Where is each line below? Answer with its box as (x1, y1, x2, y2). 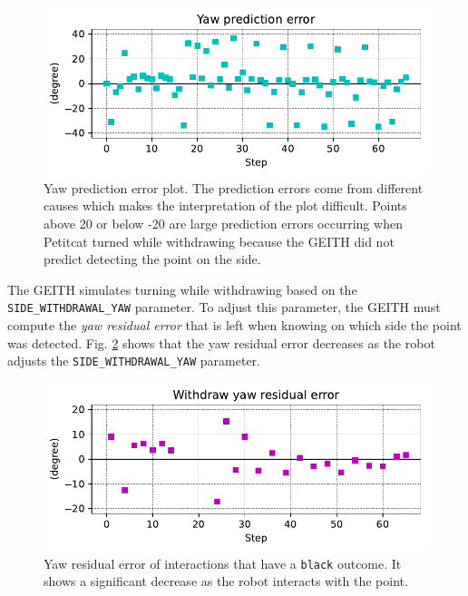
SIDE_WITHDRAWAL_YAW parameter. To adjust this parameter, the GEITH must (7, 298, 441, 317)
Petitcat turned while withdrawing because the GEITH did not (44, 231, 395, 250)
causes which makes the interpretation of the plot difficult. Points (44, 196, 407, 215)
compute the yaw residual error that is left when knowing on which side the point (7, 316, 462, 335)
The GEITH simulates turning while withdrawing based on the (7, 279, 357, 298)
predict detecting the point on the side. (44, 249, 261, 269)
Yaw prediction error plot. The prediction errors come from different (44, 178, 424, 197)
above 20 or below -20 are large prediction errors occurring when (44, 213, 403, 232)
